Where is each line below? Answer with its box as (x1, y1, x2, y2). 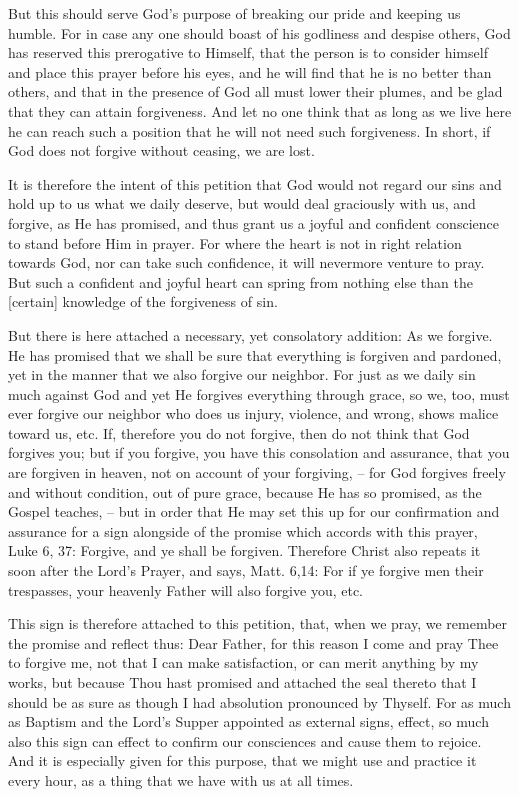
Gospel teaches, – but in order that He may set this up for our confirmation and (8, 501, 500, 522)
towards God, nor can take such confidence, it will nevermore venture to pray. (8, 252, 485, 273)
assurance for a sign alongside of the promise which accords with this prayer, (8, 520, 478, 541)
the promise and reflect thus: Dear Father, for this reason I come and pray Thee (8, 632, 499, 653)
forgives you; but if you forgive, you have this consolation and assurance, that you (8, 442, 510, 463)
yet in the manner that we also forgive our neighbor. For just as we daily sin (8, 364, 476, 385)
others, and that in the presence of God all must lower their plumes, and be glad (8, 81, 503, 102)
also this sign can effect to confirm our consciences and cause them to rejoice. (8, 730, 482, 751)
